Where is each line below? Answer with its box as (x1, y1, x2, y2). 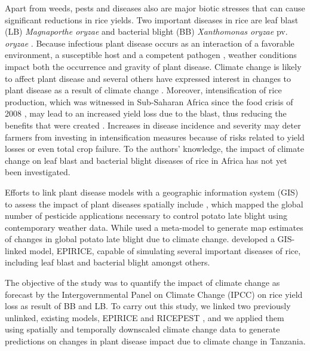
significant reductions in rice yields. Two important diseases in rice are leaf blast (5, 13, 299, 26)
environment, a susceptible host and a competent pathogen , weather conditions (5, 48, 297, 61)
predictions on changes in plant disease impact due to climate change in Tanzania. (5, 335, 306, 347)
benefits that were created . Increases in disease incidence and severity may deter (5, 118, 301, 131)
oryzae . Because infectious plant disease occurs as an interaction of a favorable (5, 36, 294, 49)
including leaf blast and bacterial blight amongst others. (5, 256, 210, 268)
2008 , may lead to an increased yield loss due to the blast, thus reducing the (5, 107, 287, 120)
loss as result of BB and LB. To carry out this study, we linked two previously (5, 300, 291, 312)
